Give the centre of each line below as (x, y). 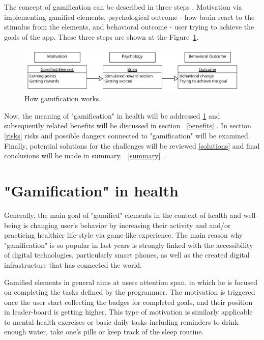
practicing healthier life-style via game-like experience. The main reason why (124, 235)
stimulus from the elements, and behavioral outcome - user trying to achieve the (129, 27)
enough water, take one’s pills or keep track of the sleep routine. (104, 332)
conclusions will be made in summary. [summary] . (85, 155)
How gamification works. (63, 98)
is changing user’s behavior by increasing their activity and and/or (127, 225)
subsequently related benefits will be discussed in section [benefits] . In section (128, 125)
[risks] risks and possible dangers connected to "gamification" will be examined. (127, 136)
